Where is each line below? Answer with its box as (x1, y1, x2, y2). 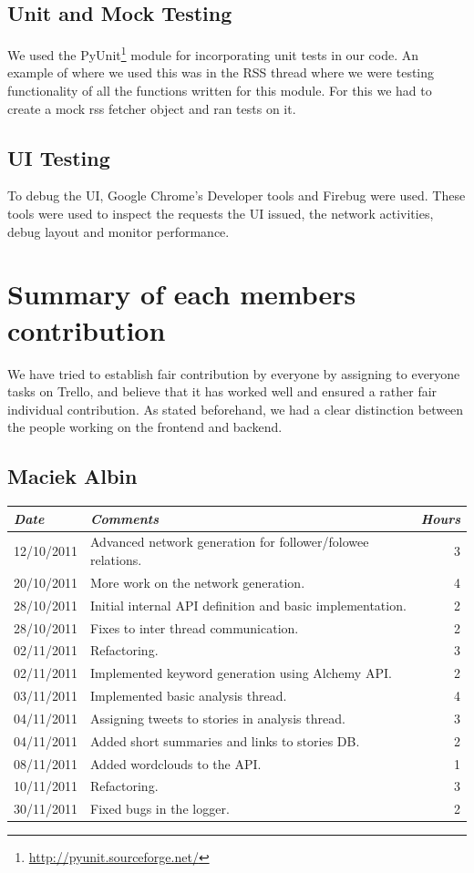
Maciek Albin (7, 462, 138, 490)
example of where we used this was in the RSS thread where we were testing (7, 63, 435, 82)
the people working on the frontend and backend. (7, 417, 283, 436)
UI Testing (7, 143, 110, 171)
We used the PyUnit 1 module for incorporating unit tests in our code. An (7, 43, 418, 64)
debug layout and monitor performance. (7, 221, 230, 241)
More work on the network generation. (90, 572, 305, 591)
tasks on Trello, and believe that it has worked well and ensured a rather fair (7, 382, 438, 401)
